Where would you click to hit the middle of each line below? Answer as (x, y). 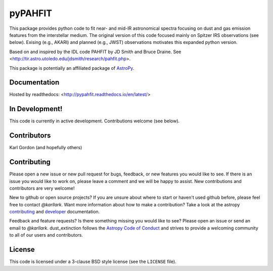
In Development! (36, 109)
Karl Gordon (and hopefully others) (46, 148)
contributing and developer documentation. (55, 212)
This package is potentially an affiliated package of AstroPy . (72, 68)
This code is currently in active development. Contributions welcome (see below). (95, 121)
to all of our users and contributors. (46, 235)
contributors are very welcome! (42, 188)
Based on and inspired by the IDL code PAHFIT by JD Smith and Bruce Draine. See (95, 52)
